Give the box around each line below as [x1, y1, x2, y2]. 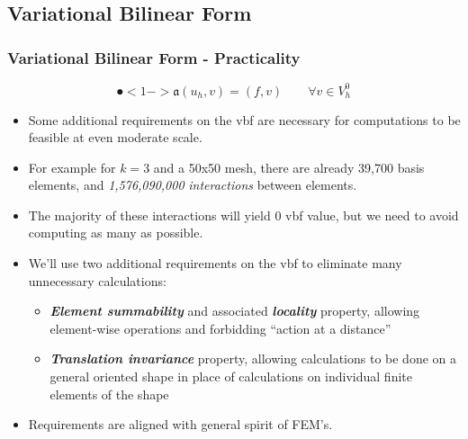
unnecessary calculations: [28, 271, 166, 290]
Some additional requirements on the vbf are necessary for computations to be [28, 110, 461, 129]
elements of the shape [49, 384, 169, 403]
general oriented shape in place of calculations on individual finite [49, 367, 412, 386]
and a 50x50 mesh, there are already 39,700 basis [153, 157, 425, 176]
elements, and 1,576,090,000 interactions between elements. [28, 175, 357, 194]
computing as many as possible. [28, 223, 203, 242]
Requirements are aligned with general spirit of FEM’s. [28, 415, 333, 434]
